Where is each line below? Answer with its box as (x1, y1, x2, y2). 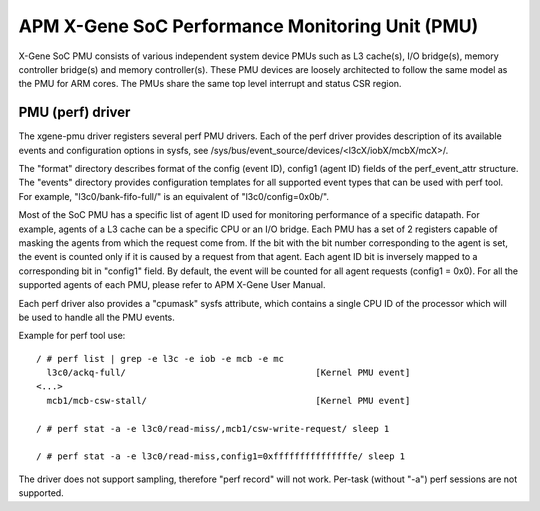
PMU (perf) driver (18, 104, 131, 121)
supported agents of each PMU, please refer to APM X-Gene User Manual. (18, 279, 326, 291)
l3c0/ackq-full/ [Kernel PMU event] (46, 367, 411, 379)
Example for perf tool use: (18, 330, 126, 342)
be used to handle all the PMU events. (18, 311, 175, 323)
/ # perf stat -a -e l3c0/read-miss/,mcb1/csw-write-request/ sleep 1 (36, 423, 390, 434)
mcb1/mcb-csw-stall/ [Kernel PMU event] (46, 395, 411, 406)
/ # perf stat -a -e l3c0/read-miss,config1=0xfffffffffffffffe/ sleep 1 (36, 451, 406, 462)
